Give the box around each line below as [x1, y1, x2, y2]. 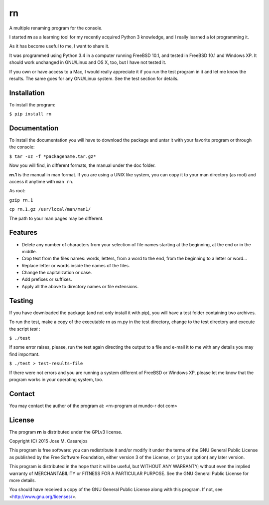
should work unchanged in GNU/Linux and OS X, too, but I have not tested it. [9, 59, 166, 65]
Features [9, 228, 37, 237]
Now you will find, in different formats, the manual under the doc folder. [9, 162, 156, 168]
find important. [9, 351, 40, 357]
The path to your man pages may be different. [9, 215, 104, 221]
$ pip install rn [9, 111, 52, 117]
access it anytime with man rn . [9, 179, 74, 185]
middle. [21, 248, 37, 254]
